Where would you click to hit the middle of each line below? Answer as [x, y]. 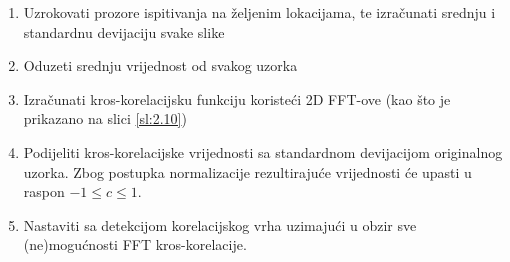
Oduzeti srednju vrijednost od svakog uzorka [160, 65]
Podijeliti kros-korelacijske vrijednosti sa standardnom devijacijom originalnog [263, 151]
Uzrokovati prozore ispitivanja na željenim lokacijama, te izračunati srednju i [259, 12]
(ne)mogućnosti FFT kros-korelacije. [135, 244]
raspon [44, 191]
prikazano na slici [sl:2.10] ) [105, 118]
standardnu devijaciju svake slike [124, 31]
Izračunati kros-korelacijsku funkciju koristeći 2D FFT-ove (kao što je [237, 98]
